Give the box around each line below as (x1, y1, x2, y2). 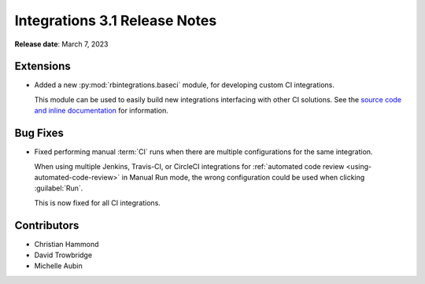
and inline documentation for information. (34, 106, 168, 116)
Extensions (14, 60, 71, 73)
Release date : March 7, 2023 (14, 39, 109, 49)
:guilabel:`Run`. (34, 183, 83, 193)
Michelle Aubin (34, 261, 83, 271)
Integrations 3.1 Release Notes (14, 12, 217, 29)
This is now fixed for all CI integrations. (34, 197, 161, 208)
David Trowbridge (34, 250, 93, 260)
